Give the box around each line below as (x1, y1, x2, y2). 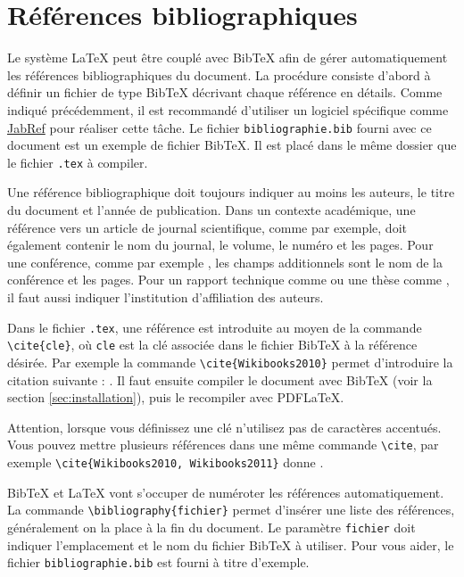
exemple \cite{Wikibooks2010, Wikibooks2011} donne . (7, 452, 324, 471)
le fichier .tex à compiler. (7, 152, 148, 171)
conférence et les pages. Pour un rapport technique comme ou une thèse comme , (7, 270, 450, 289)
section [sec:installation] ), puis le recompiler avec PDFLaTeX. (7, 388, 344, 407)
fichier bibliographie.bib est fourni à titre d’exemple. (7, 553, 310, 572)
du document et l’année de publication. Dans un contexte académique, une (7, 201, 416, 218)
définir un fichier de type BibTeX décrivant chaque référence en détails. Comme (7, 83, 443, 102)
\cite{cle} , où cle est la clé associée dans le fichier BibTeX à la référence (7, 335, 418, 354)
